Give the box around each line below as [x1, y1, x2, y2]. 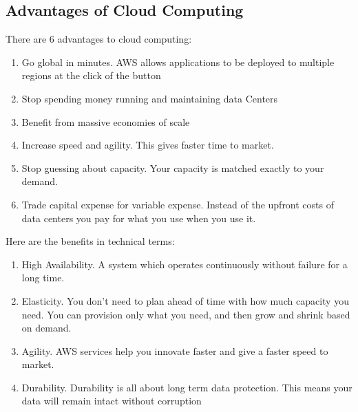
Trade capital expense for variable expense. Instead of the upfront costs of [21, 197, 335, 211]
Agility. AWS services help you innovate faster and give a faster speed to [21, 343, 328, 358]
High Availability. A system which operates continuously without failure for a [21, 257, 348, 271]
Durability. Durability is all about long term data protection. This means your [21, 380, 352, 394]
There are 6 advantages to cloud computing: [6, 32, 192, 46]
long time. [21, 270, 65, 285]
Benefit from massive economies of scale [21, 114, 190, 129]
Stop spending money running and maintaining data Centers [21, 91, 278, 105]
